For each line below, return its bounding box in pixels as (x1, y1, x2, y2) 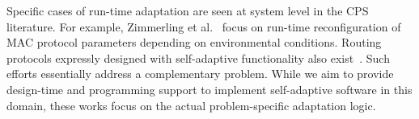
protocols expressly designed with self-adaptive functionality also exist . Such (6, 49, 390, 66)
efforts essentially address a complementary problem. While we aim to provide (6, 65, 394, 82)
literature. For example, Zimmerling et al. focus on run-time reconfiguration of (6, 18, 401, 35)
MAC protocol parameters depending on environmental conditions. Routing (6, 34, 382, 51)
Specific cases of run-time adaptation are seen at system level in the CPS (6, 2, 369, 18)
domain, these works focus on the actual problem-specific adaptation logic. (6, 96, 376, 113)
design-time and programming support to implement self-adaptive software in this (6, 80, 413, 97)
